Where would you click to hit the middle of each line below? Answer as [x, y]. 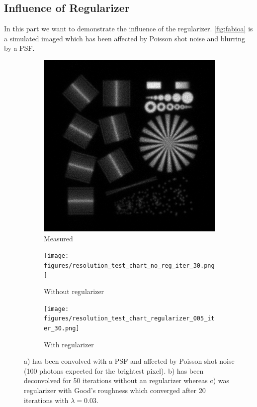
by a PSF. [19, 48]
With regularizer [69, 344]
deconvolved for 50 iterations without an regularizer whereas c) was [127, 380]
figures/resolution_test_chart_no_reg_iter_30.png [129, 265]
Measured [58, 238]
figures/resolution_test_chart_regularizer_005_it [129, 319]
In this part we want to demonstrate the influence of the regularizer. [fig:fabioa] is [128, 29]
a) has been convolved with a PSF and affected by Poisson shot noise [129, 361]
